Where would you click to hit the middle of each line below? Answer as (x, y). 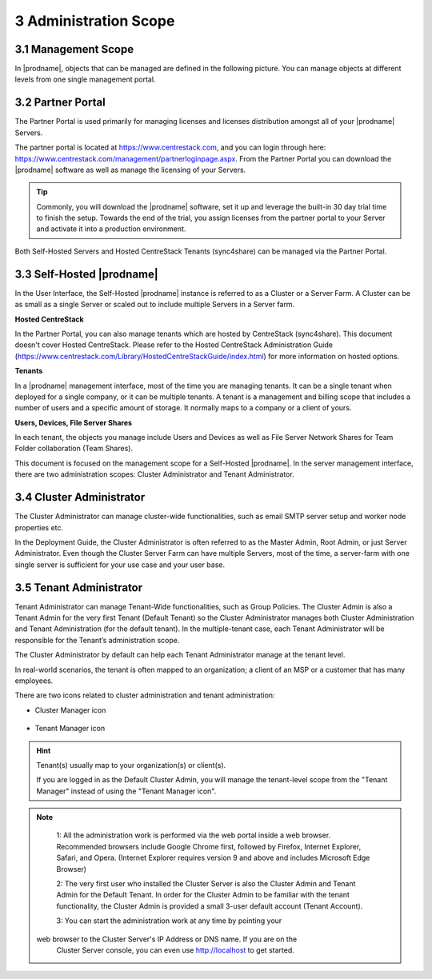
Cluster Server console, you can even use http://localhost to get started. (176, 950)
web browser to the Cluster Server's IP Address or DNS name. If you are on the (167, 939)
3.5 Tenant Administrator (79, 587)
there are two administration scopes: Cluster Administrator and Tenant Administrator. (155, 474)
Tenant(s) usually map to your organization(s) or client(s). (131, 765)
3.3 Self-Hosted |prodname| (87, 274)
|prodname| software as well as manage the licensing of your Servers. (130, 170)
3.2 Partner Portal (60, 103)
